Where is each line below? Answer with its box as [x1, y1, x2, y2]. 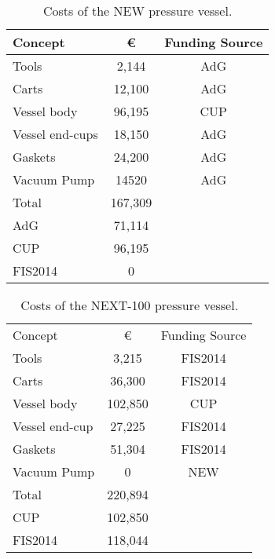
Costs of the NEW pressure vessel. [43, 2, 233, 20]
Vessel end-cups [13, 125, 98, 143]
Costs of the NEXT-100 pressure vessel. [20, 296, 239, 314]
